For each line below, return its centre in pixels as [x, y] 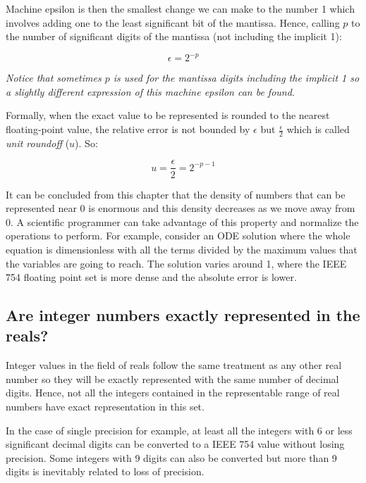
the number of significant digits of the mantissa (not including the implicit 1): [174, 36]
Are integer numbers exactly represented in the [183, 315]
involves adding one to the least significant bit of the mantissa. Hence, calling [173, 22]
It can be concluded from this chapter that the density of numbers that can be [176, 194]
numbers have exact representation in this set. [105, 407]
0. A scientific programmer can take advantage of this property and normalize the [182, 221]
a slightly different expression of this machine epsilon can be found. [151, 91]
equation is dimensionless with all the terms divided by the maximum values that [182, 249]
